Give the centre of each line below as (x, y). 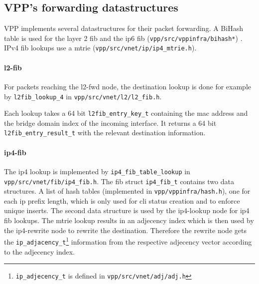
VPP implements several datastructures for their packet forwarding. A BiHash (124, 28)
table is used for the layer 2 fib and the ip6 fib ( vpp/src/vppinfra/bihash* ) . (123, 38)
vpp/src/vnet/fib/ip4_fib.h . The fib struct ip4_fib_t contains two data (119, 181)
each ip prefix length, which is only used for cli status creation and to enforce (122, 200)
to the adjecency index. (39, 251)
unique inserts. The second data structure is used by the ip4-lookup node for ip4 (127, 210)
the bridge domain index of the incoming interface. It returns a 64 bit (110, 123)
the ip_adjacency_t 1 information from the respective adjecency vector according (128, 241)
